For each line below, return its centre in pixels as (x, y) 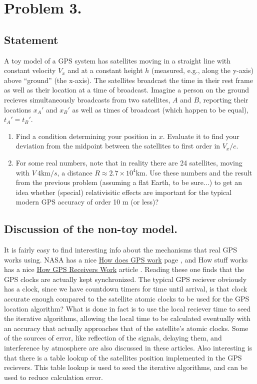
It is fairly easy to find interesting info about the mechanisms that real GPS (120, 250)
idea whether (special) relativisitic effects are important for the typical (124, 192)
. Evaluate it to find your (201, 136)
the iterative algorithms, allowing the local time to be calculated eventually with (127, 318)
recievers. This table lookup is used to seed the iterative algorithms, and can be (126, 367)
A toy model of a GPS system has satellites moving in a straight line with (117, 60)
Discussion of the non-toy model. (91, 229)
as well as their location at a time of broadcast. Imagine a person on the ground (127, 90)
